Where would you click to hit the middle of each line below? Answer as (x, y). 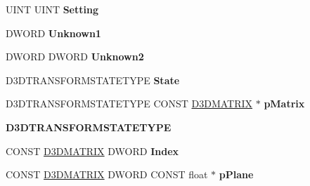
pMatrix (284, 104)
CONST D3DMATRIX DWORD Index (92, 151)
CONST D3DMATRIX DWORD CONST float (107, 174)
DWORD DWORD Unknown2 (75, 57)
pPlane (236, 174)
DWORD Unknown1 (53, 33)
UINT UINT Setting (52, 9)
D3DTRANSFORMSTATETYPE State (93, 80)
